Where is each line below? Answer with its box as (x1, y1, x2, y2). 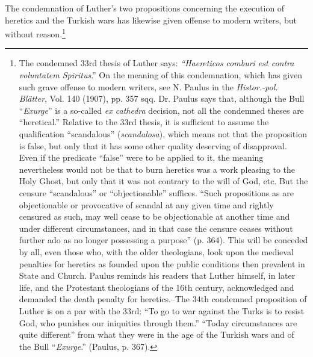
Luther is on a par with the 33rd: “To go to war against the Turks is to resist (19, 304, 305, 317)
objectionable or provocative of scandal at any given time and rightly (19, 198, 274, 211)
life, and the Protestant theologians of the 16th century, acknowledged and (19, 281, 294, 293)
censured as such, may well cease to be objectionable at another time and (19, 210, 290, 223)
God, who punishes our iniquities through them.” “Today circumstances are (19, 316, 297, 329)
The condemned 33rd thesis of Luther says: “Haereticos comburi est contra (19, 57, 294, 69)
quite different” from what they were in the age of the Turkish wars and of (19, 328, 294, 341)
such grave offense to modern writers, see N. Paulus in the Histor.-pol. (19, 80, 278, 93)
